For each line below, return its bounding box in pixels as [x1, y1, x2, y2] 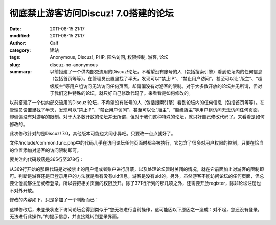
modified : [9, 32, 31, 38]
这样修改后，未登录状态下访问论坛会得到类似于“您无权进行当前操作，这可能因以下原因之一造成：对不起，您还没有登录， [9, 206, 263, 212]
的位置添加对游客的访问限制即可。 [9, 147, 81, 153]
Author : [9, 40, 27, 46]
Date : [9, 26, 21, 32]
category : [9, 47, 31, 53]
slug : [9, 62, 20, 68]
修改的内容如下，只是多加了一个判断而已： [9, 197, 99, 203]
